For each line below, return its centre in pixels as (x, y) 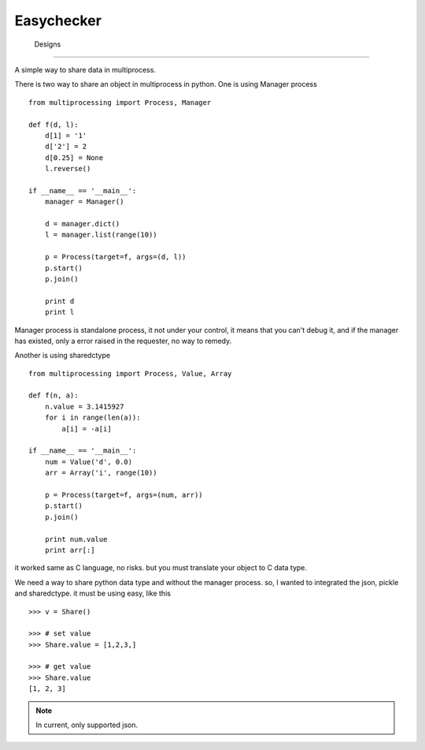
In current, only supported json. (87, 725)
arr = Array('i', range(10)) (101, 473)
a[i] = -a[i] (87, 429)
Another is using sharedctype (62, 356)
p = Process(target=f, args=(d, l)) (115, 257)
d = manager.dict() (82, 224)
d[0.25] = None (74, 157)
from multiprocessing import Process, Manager (120, 102)
